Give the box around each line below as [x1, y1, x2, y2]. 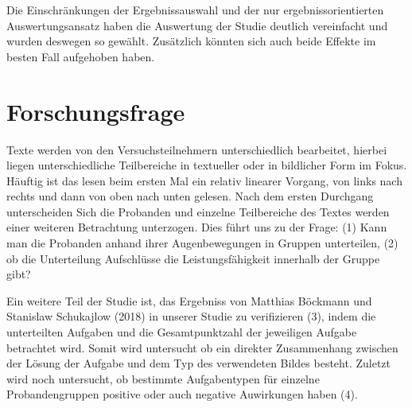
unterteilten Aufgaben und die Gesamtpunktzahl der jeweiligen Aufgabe [6, 324, 357, 340]
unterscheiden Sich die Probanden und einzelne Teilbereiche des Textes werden [6, 203, 390, 220]
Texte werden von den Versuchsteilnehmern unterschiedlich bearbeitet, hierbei [6, 141, 387, 157]
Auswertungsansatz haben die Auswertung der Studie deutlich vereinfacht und [6, 17, 388, 33]
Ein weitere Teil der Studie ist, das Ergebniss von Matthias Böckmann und [6, 292, 372, 309]
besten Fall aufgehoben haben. [6, 48, 155, 64]
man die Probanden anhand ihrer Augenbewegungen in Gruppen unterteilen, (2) [6, 235, 398, 251]
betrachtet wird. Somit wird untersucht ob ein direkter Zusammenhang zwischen [6, 339, 398, 356]
